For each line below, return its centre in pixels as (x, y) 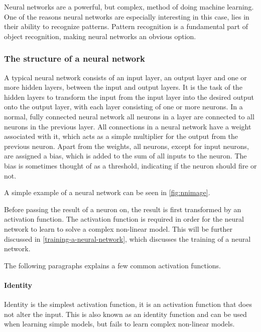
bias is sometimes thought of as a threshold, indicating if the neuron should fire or (130, 165)
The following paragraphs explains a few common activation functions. (112, 265)
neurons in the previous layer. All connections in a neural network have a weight (128, 126)
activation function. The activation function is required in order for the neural (124, 219)
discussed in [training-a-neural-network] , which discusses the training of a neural (127, 238)
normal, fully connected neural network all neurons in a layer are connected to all (129, 116)
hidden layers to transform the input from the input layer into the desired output (129, 97)
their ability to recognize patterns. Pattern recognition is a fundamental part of (126, 26)
